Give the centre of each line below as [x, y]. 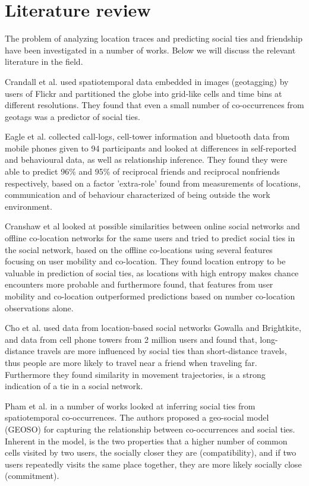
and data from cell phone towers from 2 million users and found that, [131, 339]
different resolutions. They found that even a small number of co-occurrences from [154, 105]
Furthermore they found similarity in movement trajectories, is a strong [135, 374]
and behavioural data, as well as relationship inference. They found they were [146, 160]
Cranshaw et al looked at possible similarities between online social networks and [152, 226]
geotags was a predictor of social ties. [72, 116]
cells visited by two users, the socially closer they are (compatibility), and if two [151, 452]
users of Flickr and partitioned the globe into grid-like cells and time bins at [144, 93]
